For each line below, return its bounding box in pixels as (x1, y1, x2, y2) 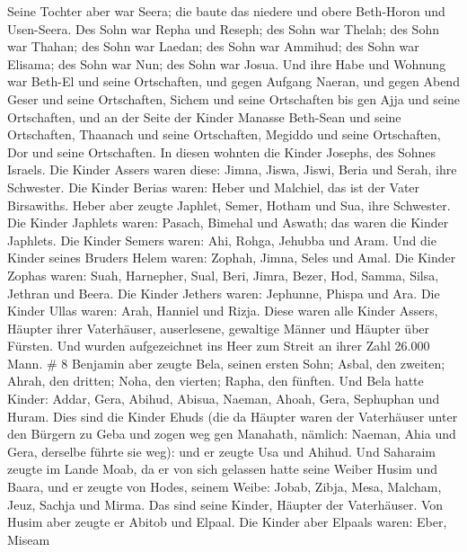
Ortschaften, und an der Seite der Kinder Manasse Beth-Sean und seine (7, 107, 401, 126)
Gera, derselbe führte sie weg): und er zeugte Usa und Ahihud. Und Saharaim (7, 441, 436, 460)
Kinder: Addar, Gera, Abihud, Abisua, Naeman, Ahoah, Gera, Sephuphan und (7, 389, 440, 408)
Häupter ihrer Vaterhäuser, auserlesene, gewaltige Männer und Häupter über (7, 318, 430, 337)
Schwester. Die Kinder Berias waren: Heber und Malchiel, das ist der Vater (7, 177, 420, 196)
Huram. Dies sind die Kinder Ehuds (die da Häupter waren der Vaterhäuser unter (7, 406, 458, 425)
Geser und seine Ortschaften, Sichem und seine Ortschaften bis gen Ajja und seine (7, 89, 460, 108)
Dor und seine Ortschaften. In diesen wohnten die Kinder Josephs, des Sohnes (7, 142, 436, 161)
